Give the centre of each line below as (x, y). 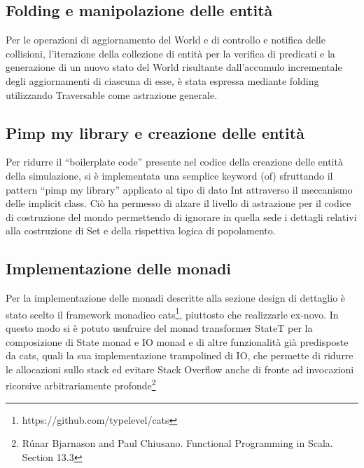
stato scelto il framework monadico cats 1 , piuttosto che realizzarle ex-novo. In (172, 313)
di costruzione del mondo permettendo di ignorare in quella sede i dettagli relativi (181, 216)
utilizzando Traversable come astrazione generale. (112, 94)
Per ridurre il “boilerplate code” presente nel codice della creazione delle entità (174, 162)
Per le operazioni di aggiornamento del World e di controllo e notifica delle (166, 40)
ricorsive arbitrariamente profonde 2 (81, 385)
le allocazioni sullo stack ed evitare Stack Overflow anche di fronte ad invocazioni (180, 369)
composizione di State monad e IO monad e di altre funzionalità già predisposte (177, 341)
